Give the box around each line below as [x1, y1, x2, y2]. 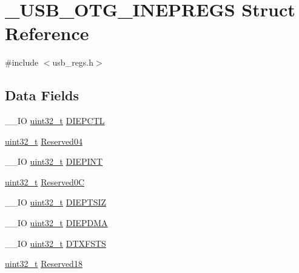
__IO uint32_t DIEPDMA [5, 216, 108, 229]
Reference [5, 21, 89, 46]
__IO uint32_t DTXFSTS [5, 237, 106, 249]
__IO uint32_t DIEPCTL [5, 114, 105, 127]
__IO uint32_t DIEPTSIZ [5, 196, 107, 209]
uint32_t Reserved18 [5, 257, 82, 270]
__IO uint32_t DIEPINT [5, 155, 103, 168]
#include [5, 56, 39, 69]
